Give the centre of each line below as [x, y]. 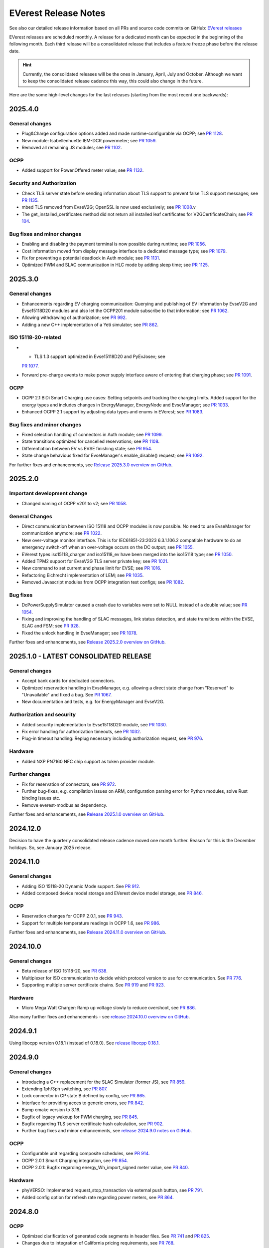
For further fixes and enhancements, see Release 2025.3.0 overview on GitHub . [91, 465]
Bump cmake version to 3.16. [51, 1110]
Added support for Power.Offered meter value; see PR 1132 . [83, 170]
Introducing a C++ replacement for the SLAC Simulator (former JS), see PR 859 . [104, 1082]
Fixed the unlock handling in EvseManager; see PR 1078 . [80, 633]
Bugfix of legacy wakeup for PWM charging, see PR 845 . [80, 1117]
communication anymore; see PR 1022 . [62, 533]
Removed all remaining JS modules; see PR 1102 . [72, 148]
